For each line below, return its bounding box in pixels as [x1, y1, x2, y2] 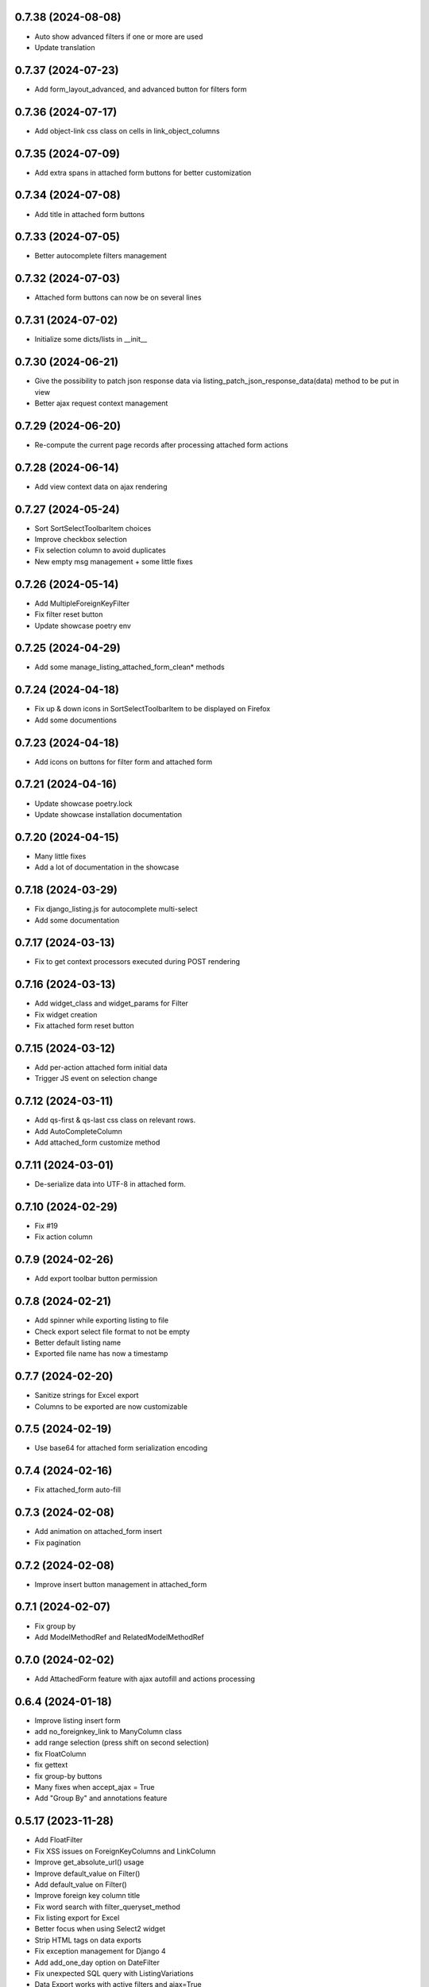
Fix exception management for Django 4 [34, 1946, 166, 1956]
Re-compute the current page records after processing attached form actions [34, 440, 289, 449]
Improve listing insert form [34, 1715, 121, 1725]
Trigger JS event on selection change [34, 1074, 158, 1083]
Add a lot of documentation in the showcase [34, 862, 180, 872]
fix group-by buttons [34, 1771, 102, 1780]
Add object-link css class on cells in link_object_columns [34, 126, 220, 135]
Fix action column [34, 1232, 93, 1241]
